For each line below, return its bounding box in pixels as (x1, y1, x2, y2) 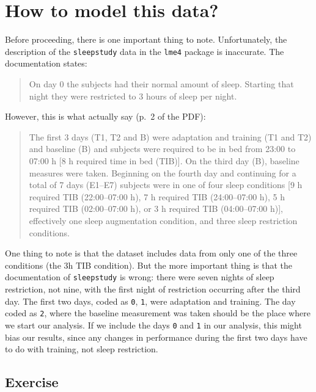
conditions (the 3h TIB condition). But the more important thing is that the (5, 258, 293, 271)
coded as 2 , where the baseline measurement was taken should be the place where (5, 307, 310, 319)
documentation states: (5, 57, 87, 70)
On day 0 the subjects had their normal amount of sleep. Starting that (29, 77, 294, 90)
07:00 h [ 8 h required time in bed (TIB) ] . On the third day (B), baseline (29, 154, 299, 167)
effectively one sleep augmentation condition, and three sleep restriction (29, 214, 298, 227)
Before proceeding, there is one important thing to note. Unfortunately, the (5, 33, 287, 46)
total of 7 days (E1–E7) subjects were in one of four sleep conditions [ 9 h (29, 178, 303, 191)
